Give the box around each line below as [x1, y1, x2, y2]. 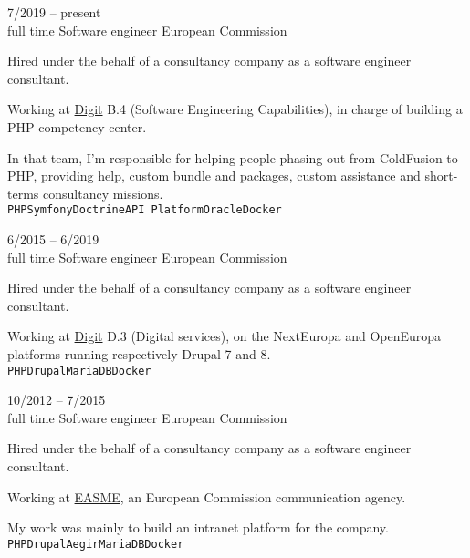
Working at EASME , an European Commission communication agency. [7, 487, 406, 506]
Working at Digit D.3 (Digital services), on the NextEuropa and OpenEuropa [7, 326, 442, 346]
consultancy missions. [42, 183, 163, 202]
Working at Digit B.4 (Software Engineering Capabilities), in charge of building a [7, 99, 463, 119]
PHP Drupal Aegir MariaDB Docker [7, 537, 184, 551]
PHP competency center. [7, 117, 147, 136]
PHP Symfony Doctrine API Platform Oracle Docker [7, 203, 282, 217]
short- [424, 166, 458, 185]
